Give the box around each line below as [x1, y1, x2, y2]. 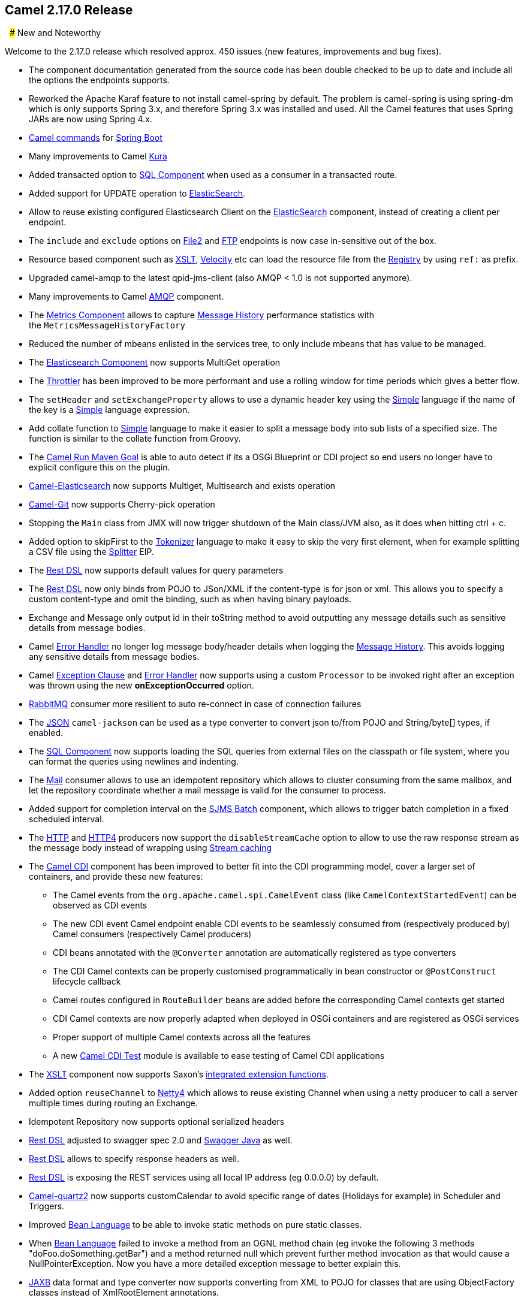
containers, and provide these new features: [29, 871, 203, 882]
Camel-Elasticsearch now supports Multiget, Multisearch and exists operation [29, 481, 336, 491]
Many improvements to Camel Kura [29, 151, 167, 162]
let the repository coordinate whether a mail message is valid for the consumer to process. [29, 785, 386, 796]
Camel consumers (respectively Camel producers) [53, 929, 252, 940]
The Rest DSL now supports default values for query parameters [29, 565, 284, 576]
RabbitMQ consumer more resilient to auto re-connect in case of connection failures [29, 699, 362, 710]
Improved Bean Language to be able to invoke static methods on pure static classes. [29, 1220, 362, 1230]
